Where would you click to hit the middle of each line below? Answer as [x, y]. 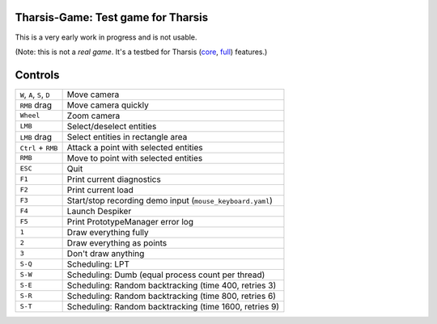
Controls [37, 75]
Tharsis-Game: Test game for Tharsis [112, 17]
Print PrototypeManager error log [130, 221]
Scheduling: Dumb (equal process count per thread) [166, 275]
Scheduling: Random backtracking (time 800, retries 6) [172, 296]
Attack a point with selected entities [135, 147]
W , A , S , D [35, 95]
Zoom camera [93, 116]
